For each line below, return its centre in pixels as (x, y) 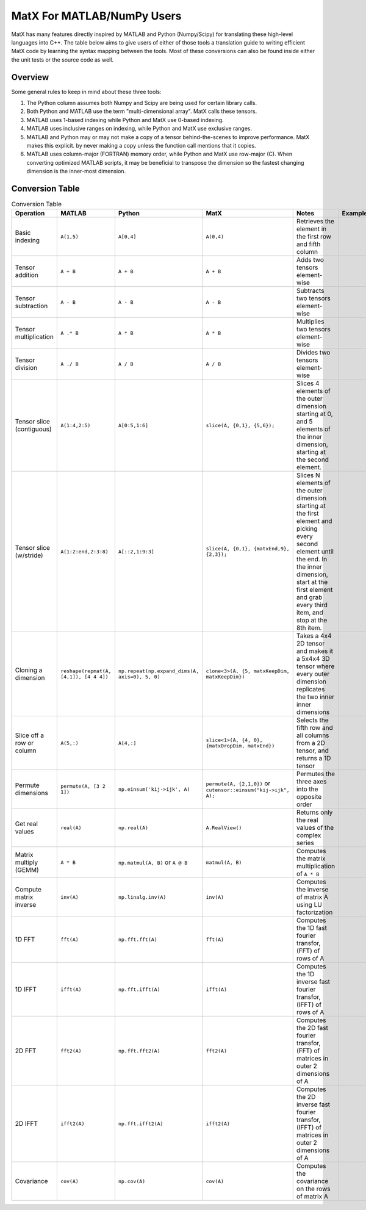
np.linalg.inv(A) (142, 897)
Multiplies (310, 322)
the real (307, 820)
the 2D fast (312, 1028)
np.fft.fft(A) (138, 939)
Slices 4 (308, 383)
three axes (311, 782)
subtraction (31, 306)
